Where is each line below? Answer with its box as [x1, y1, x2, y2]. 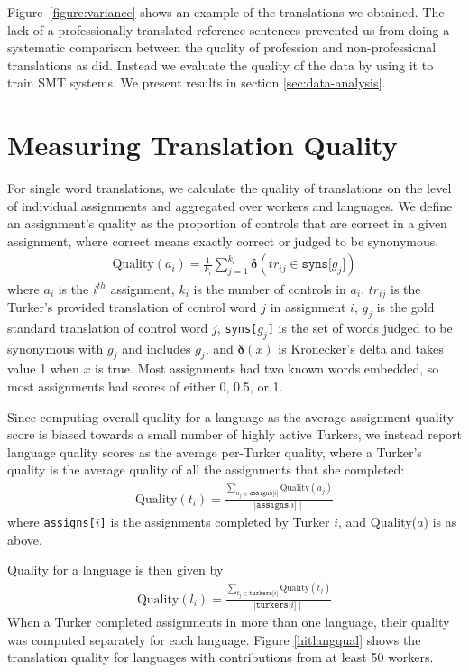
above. [7, 529, 42, 548]
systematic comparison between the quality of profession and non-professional [7, 38, 437, 57]
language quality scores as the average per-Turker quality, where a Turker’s [7, 442, 422, 461]
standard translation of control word [7, 318, 208, 336]
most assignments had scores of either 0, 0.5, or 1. [7, 376, 283, 395]
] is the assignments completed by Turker [99, 512, 330, 531]
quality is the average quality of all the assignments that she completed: [7, 460, 405, 479]
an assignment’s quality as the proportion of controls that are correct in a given [7, 214, 447, 233]
